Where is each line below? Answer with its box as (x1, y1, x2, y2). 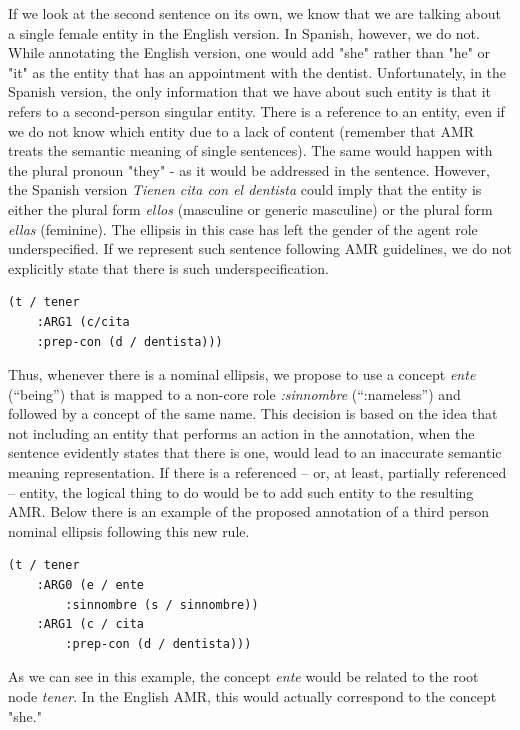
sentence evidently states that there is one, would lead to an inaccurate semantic (8, 442, 502, 463)
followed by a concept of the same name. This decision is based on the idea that (8, 403, 498, 424)
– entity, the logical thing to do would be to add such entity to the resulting (8, 481, 474, 502)
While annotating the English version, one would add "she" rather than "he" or (8, 42, 491, 63)
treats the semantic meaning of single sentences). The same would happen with (8, 140, 493, 161)
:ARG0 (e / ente (36, 578, 145, 593)
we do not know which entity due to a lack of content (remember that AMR (8, 120, 475, 141)
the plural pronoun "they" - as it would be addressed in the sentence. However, (8, 159, 490, 180)
